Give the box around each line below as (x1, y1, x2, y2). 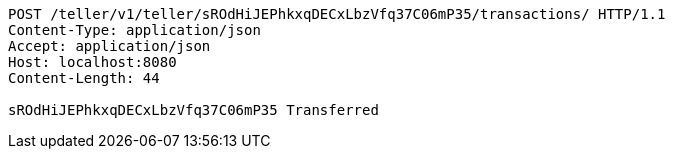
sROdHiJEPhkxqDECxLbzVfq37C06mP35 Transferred (8, 102, 379, 118)
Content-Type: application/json (8, 22, 261, 38)
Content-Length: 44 (8, 70, 160, 86)
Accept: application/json (8, 38, 211, 54)
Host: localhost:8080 (8, 54, 177, 70)
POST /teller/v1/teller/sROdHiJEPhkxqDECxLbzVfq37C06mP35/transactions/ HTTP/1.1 (8, 6, 666, 22)
